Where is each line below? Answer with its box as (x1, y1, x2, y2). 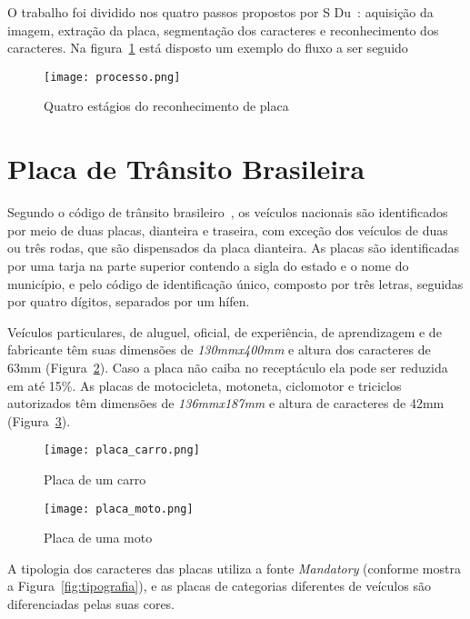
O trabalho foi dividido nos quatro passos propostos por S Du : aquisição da (7, 3, 434, 21)
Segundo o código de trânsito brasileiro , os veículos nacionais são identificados (7, 203, 448, 222)
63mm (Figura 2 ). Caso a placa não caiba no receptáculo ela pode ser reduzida (7, 357, 448, 376)
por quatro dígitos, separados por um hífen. (7, 292, 250, 311)
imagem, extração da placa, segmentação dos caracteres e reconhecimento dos (7, 20, 439, 39)
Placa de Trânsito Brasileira (7, 150, 365, 187)
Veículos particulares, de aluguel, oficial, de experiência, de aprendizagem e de (7, 322, 442, 341)
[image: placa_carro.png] (44, 444, 200, 457)
